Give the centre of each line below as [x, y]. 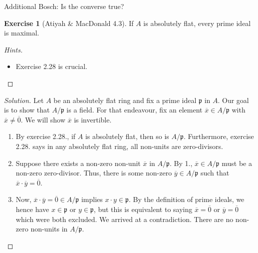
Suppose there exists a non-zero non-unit [78, 163]
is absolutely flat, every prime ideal [197, 23]
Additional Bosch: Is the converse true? [64, 6]
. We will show [43, 119]
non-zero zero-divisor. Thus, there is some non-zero [94, 173]
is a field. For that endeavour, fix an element [134, 110]
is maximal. [22, 33]
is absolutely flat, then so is [127, 136]
